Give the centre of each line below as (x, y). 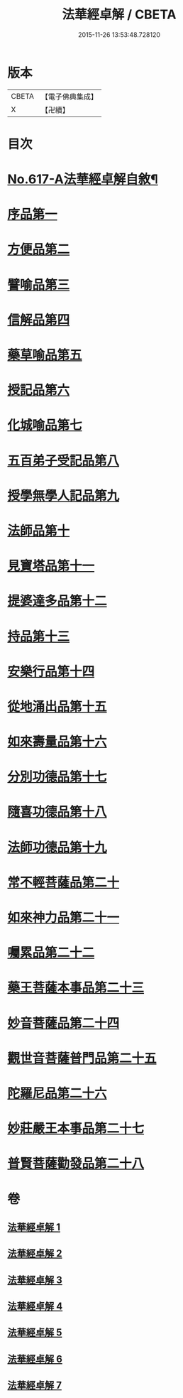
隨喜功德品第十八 (57, 812)
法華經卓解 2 (35, 1253)
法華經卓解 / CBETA (119, 15)
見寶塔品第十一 (51, 566)
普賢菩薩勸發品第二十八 (76, 1164)
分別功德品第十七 (57, 777)
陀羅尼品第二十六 (57, 1093)
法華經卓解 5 (35, 1333)
